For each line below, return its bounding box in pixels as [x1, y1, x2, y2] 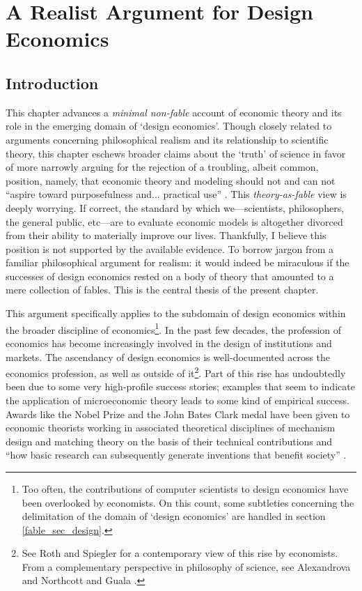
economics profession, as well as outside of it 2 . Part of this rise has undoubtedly [6, 364, 346, 380]
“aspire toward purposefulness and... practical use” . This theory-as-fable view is [6, 187, 347, 201]
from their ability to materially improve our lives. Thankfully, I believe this [6, 228, 326, 243]
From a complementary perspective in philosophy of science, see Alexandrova [22, 559, 351, 574]
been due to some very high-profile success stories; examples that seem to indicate [6, 379, 355, 394]
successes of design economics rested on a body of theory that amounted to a [6, 268, 334, 283]
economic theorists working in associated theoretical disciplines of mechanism [6, 420, 336, 435]
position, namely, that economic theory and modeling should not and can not [6, 173, 336, 187]
